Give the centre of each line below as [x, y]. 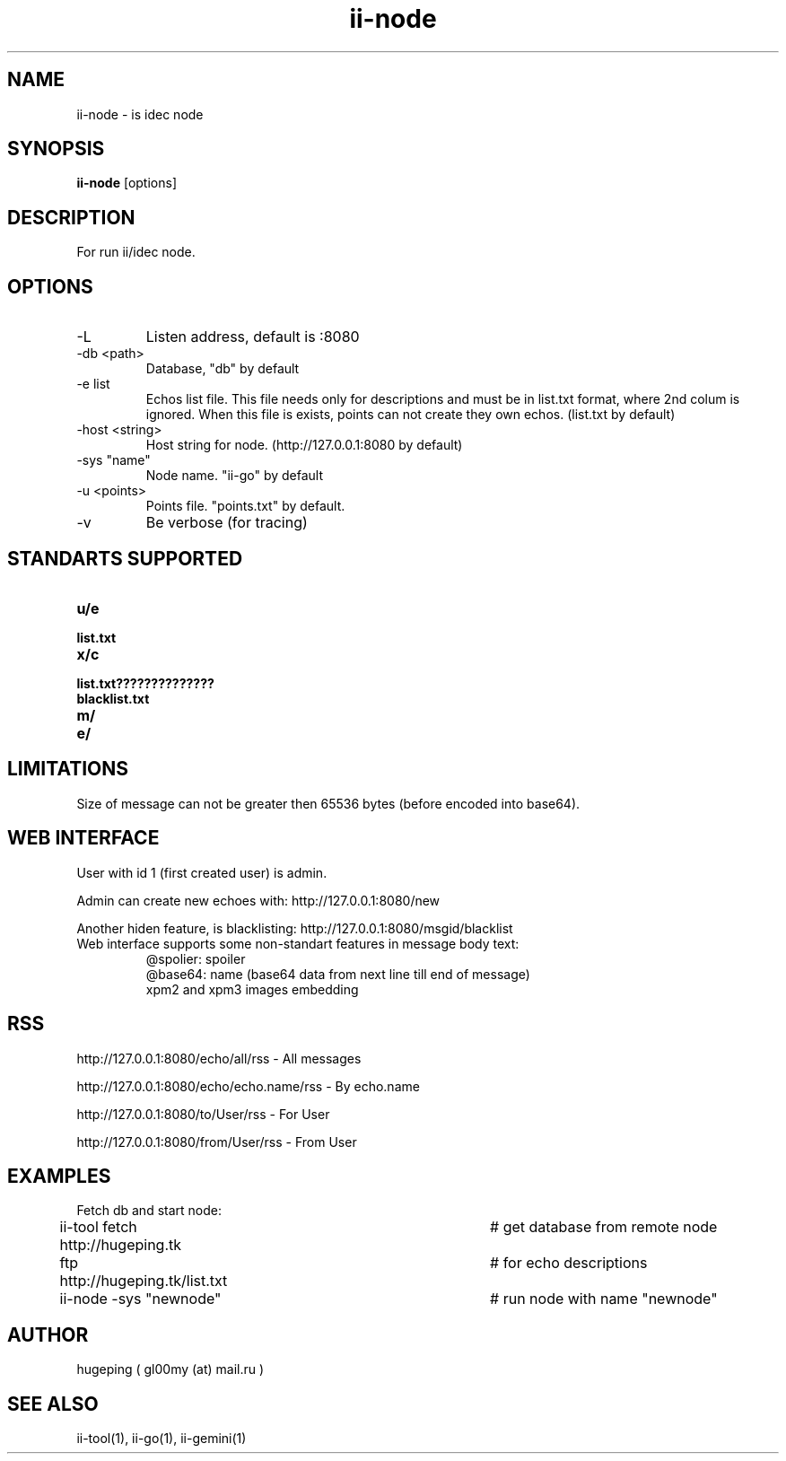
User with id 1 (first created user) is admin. [202, 872]
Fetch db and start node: [149, 1211]
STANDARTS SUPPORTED [125, 558]
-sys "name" [114, 460]
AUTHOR [48, 1334]
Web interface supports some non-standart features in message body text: [298, 943]
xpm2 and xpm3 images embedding [252, 989]
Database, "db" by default [223, 369]
